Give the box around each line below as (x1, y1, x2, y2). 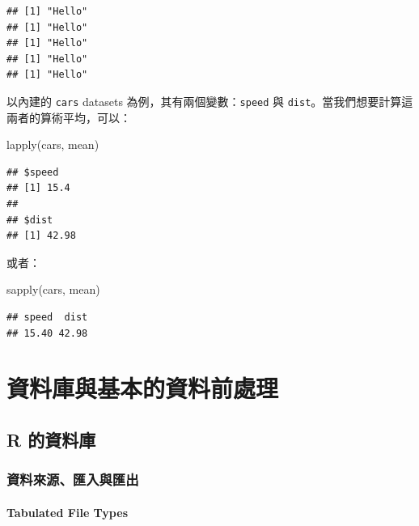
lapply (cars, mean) (6, 136, 99, 153)
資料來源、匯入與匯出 (6, 469, 139, 490)
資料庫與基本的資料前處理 (6, 371, 279, 405)
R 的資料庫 (6, 426, 96, 452)
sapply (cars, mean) (6, 281, 100, 298)
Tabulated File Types (6, 503, 128, 520)
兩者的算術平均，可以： (6, 108, 131, 125)
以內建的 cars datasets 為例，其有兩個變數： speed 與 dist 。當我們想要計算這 (6, 92, 413, 109)
